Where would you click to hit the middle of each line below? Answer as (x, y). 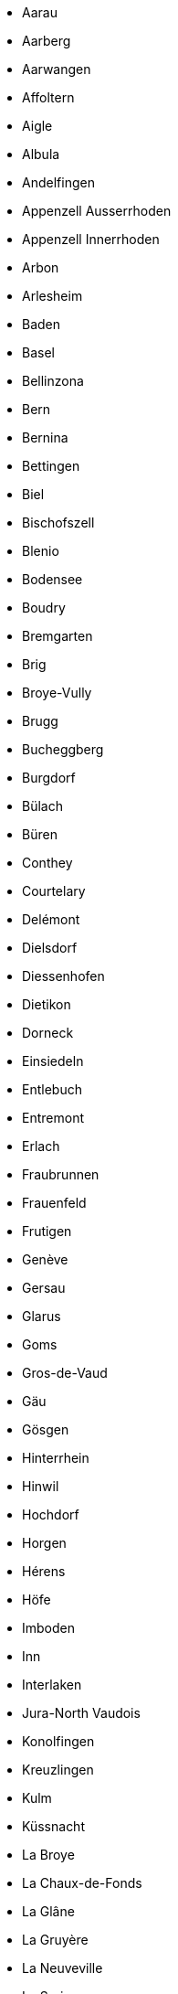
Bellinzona (53, 381)
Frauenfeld (54, 1203)
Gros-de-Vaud (65, 1373)
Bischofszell (58, 522)
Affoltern (48, 97)
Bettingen (51, 466)
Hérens (44, 1571)
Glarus (42, 1316)
